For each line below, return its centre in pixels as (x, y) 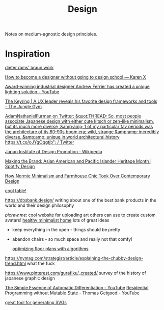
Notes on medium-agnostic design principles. (51, 34)
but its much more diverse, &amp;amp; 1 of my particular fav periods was (79, 127)
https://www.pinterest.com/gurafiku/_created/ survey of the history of (76, 273)
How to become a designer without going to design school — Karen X (76, 77)
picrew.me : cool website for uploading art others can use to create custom (80, 215)
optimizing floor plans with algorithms (50, 249)
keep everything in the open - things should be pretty (66, 230)
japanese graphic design (30, 278)
